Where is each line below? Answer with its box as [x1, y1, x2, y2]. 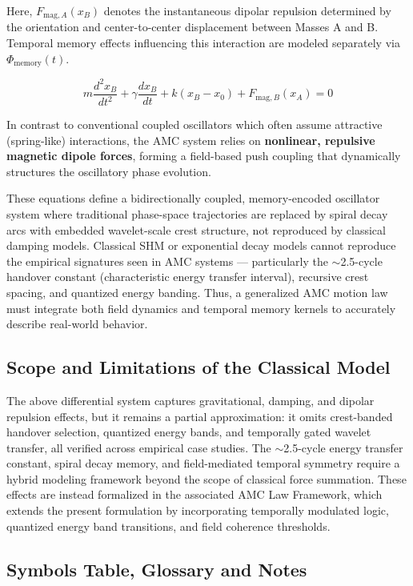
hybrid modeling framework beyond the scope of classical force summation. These [6, 470, 407, 487]
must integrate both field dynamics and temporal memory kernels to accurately [6, 299, 396, 316]
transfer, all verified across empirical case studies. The [6, 439, 271, 456]
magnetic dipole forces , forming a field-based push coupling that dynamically [6, 147, 401, 164]
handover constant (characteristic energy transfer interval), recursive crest [6, 268, 369, 285]
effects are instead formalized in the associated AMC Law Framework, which [6, 486, 383, 503]
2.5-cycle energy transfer [283, 439, 403, 456]
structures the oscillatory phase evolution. [6, 163, 211, 179]
